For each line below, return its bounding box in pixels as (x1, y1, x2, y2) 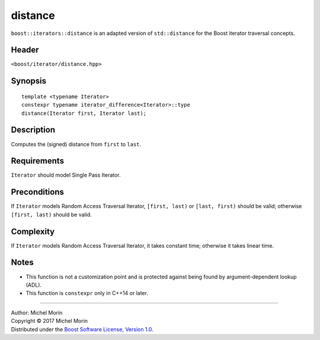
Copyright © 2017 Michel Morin (11, 317, 88, 325)
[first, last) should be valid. (11, 211, 92, 218)
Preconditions (11, 187, 65, 197)
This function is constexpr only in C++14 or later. (25, 290, 148, 297)
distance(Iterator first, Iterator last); (21, 110, 147, 117)
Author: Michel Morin (11, 309, 63, 316)
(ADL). (25, 281, 41, 288)
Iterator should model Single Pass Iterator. (11, 172, 121, 179)
